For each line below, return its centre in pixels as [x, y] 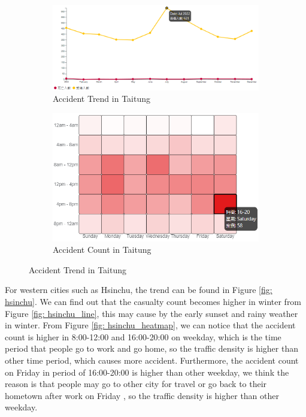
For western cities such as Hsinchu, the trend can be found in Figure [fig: [139, 290]
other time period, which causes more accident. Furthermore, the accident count [152, 360]
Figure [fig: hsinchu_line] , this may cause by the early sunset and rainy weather [152, 313]
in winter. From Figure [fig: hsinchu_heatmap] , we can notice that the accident [150, 325]
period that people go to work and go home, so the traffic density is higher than [152, 348]
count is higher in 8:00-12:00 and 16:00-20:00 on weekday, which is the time [143, 336]
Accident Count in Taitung [102, 250]
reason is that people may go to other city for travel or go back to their [136, 384]
